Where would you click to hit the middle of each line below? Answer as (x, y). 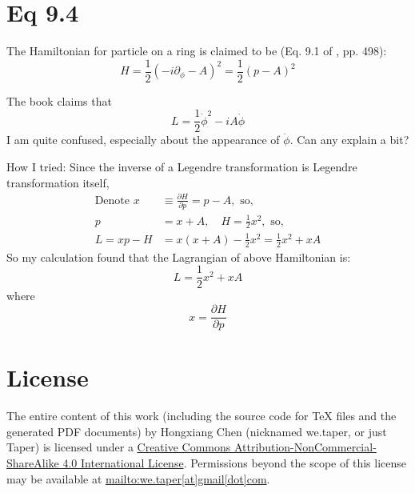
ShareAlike (33, 463)
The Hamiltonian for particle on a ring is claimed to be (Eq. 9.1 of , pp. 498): (197, 51)
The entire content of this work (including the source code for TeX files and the (202, 416)
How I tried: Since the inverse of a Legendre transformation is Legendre (182, 167)
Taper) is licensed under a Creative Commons (119, 447)
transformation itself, (58, 182)
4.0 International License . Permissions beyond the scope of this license (234, 463)
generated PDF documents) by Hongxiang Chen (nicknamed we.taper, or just (197, 431)
